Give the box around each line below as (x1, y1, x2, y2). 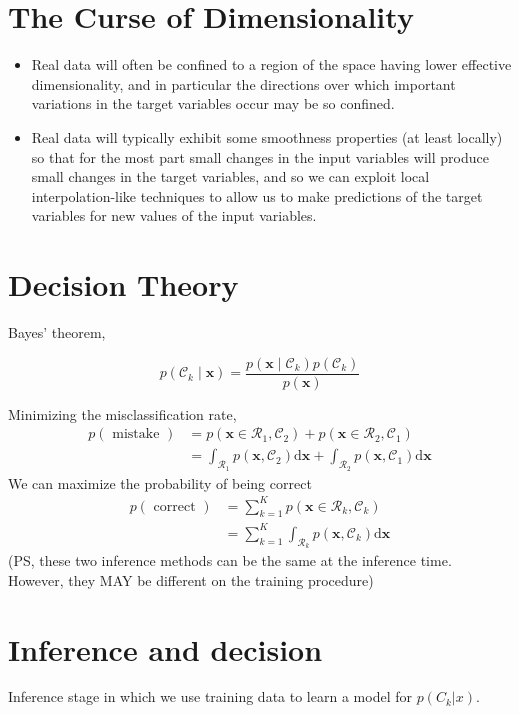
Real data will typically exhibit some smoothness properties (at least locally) (31, 126, 503, 147)
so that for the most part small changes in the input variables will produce (31, 146, 489, 167)
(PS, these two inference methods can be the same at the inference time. (8, 550, 452, 571)
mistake (112, 427, 160, 442)
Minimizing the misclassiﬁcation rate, (8, 403, 237, 424)
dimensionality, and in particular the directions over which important (31, 73, 456, 94)
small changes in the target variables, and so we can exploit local (31, 166, 430, 187)
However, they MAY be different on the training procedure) (8, 569, 374, 590)
